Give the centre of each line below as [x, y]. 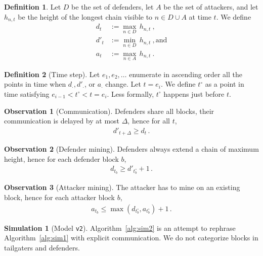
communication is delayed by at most [62, 121]
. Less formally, [130, 93]
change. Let [123, 84]
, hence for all [149, 121]
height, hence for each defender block [61, 158]
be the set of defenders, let [113, 7]
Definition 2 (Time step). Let [52, 74]
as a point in [225, 84]
